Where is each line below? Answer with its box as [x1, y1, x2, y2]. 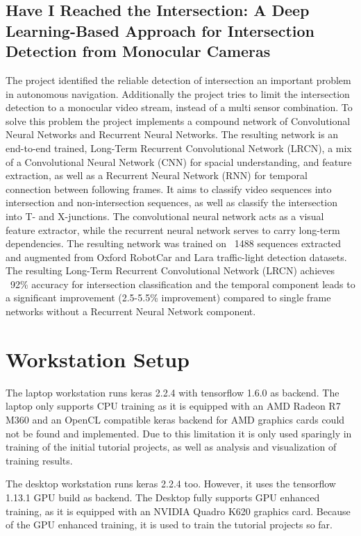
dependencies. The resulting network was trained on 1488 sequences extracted [6, 236, 342, 251]
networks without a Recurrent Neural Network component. [6, 304, 256, 319]
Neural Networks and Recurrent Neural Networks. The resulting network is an [6, 127, 339, 142]
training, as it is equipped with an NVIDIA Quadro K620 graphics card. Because [6, 503, 351, 518]
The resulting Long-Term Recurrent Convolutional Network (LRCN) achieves [6, 263, 335, 278]
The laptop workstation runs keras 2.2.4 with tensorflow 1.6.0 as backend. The [6, 385, 339, 399]
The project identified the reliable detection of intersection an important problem [6, 72, 351, 87]
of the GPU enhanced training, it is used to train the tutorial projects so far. [6, 517, 333, 532]
